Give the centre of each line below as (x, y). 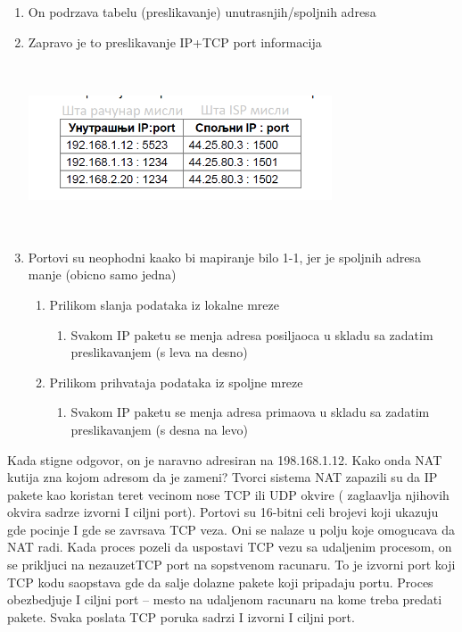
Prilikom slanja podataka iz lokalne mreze (165, 304)
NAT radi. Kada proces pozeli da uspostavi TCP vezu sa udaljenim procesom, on (230, 547)
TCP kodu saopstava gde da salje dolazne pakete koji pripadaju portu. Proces (220, 582)
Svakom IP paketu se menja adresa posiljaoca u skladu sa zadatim (252, 334)
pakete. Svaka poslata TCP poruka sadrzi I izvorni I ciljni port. (181, 616)
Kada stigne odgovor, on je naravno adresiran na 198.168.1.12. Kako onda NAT (225, 459)
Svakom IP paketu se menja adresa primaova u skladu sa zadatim (250, 412)
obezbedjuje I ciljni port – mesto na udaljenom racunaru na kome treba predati (225, 599)
